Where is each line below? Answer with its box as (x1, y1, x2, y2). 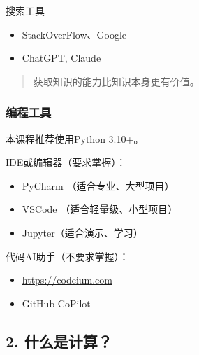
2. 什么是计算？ (6, 330, 112, 351)
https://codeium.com (22, 272, 112, 287)
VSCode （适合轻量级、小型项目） (22, 202, 178, 216)
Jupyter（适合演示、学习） (22, 225, 143, 239)
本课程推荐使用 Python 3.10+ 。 (6, 131, 144, 146)
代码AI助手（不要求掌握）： (6, 249, 129, 263)
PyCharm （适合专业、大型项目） (22, 178, 175, 193)
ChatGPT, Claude (22, 50, 101, 65)
